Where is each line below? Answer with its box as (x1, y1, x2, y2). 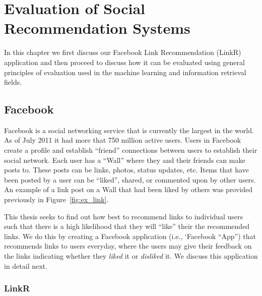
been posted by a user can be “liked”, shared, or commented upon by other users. (4, 174, 256, 185)
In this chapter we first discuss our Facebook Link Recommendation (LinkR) (4, 47, 241, 57)
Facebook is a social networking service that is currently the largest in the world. (4, 125, 254, 135)
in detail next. (4, 260, 47, 271)
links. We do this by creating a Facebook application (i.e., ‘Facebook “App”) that (4, 230, 256, 241)
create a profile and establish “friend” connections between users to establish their (4, 145, 257, 155)
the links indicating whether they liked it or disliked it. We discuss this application (4, 251, 258, 261)
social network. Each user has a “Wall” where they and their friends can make (4, 154, 245, 165)
